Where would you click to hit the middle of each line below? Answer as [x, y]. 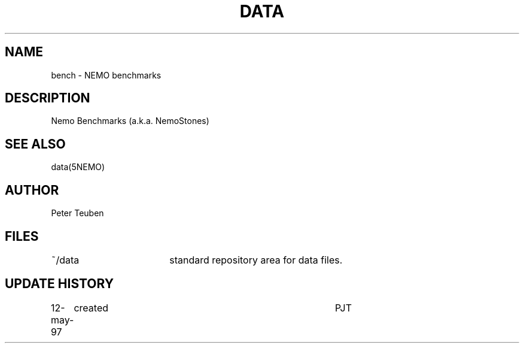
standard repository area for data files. [256, 260]
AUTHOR [32, 190]
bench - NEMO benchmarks [106, 75]
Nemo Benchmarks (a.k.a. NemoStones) [130, 121]
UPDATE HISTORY [60, 284]
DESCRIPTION [48, 98]
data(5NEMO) [78, 167]
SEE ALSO [35, 144]
